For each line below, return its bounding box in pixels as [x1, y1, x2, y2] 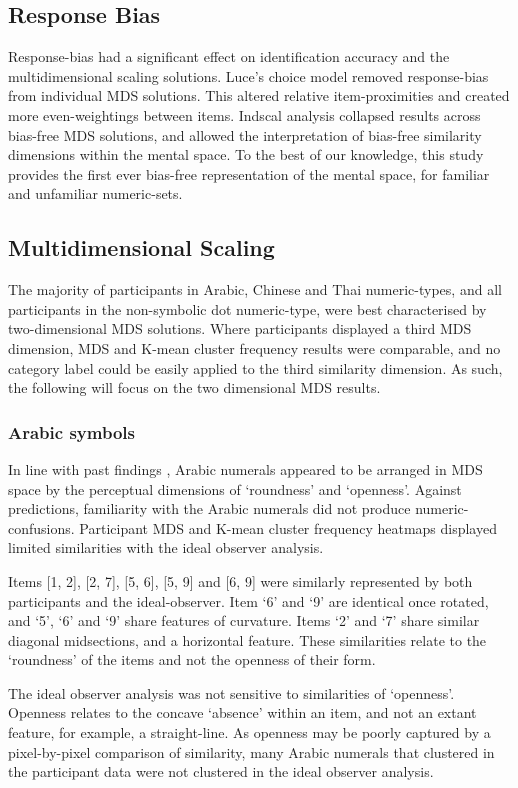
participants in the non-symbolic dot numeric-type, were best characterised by [8, 298, 487, 319]
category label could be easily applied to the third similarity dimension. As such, [8, 357, 503, 378]
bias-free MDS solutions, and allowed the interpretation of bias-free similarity [8, 124, 482, 145]
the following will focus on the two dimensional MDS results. [8, 377, 381, 398]
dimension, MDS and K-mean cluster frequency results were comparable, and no [8, 337, 501, 358]
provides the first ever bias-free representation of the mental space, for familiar [8, 163, 490, 184]
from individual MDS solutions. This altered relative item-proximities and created [8, 85, 510, 106]
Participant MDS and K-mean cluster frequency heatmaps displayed [79, 517, 497, 538]
